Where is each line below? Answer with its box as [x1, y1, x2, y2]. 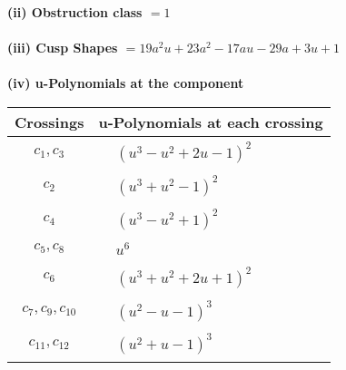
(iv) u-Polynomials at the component [7, 73, 244, 92]
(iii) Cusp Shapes [7, 38, 118, 57]
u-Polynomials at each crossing [98, 111, 323, 132]
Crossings [15, 111, 84, 132]
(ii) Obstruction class [7, 3, 143, 21]
